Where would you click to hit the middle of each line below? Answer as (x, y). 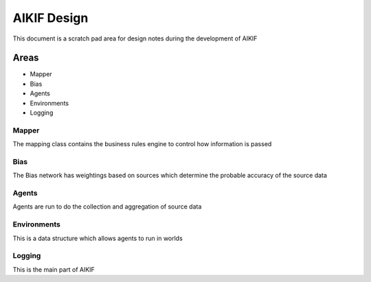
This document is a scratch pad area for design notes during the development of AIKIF (135, 38)
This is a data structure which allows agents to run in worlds (98, 238)
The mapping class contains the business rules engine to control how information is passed (142, 144)
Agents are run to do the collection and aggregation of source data (107, 207)
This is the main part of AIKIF (54, 269)
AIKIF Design (50, 18)
